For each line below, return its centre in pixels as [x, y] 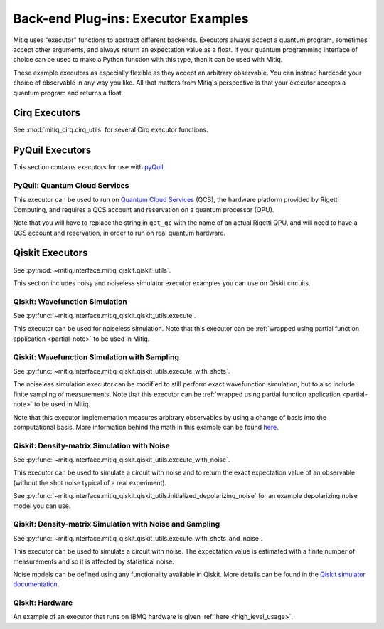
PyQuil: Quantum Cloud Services [71, 186]
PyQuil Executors [52, 150]
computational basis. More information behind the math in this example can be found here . [146, 427]
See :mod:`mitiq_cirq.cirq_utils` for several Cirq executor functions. [111, 130]
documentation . [36, 584]
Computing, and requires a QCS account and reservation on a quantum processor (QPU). [144, 209]
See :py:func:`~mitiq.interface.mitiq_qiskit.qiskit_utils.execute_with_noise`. [122, 460]
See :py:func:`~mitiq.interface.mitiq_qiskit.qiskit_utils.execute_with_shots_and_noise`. [138, 538]
